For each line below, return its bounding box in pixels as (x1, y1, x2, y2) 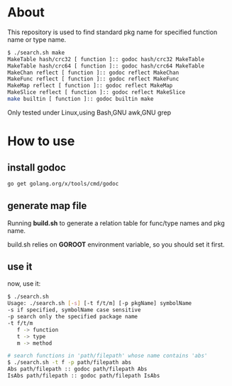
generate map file (7, 200, 87, 212)
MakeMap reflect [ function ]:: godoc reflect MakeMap (7, 82, 173, 90)
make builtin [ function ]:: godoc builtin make (7, 95, 154, 103)
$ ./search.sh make (7, 49, 65, 56)
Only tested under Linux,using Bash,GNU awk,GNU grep (7, 108, 172, 117)
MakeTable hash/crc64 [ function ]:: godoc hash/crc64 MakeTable (7, 62, 204, 70)
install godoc (7, 161, 66, 173)
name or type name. (7, 35, 67, 43)
